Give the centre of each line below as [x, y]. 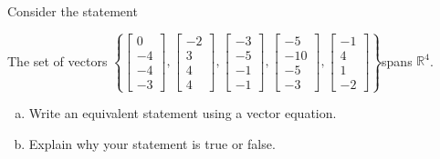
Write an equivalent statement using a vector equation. [183, 113]
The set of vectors [58, 60]
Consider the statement [73, 11]
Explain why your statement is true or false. [152, 143]
